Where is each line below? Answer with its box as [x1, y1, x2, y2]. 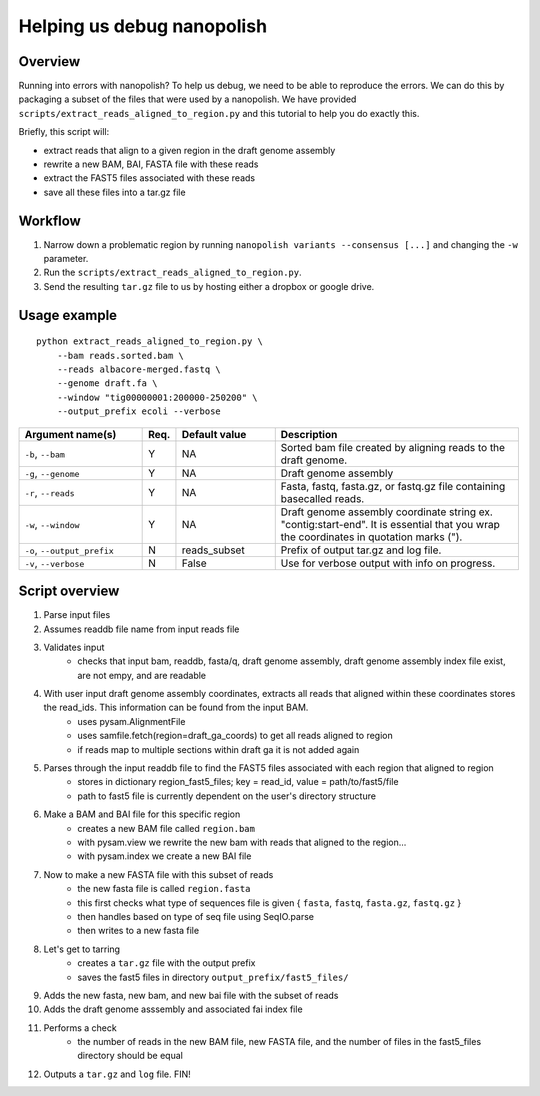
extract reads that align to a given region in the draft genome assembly [43, 144, 336, 156]
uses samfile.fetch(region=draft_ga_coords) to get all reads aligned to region [77, 730, 394, 742]
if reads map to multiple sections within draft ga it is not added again [77, 743, 360, 755]
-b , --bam [24, 446, 65, 460]
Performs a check [43, 1021, 117, 1034]
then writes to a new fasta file [77, 925, 200, 937]
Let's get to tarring [43, 943, 120, 955]
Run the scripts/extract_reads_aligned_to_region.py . [43, 266, 302, 279]
